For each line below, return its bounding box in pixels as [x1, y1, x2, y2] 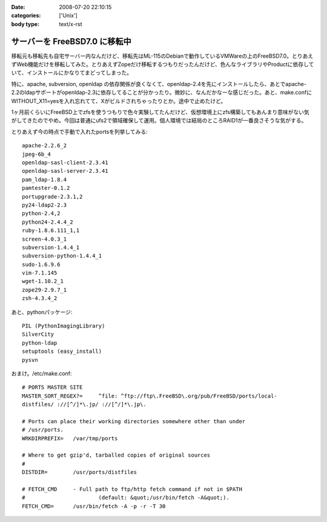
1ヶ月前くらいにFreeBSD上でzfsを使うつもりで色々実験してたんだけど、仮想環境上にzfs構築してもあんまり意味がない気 [11, 109, 309, 116]
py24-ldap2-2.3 [22, 201, 67, 209]
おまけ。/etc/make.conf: [11, 370, 72, 377]
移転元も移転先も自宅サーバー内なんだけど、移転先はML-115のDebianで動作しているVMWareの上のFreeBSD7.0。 [11, 52, 292, 59]
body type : [11, 20, 39, 27]
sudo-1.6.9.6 [22, 261, 61, 268]
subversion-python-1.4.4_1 [22, 252, 102, 259]
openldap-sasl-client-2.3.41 [22, 159, 108, 166]
